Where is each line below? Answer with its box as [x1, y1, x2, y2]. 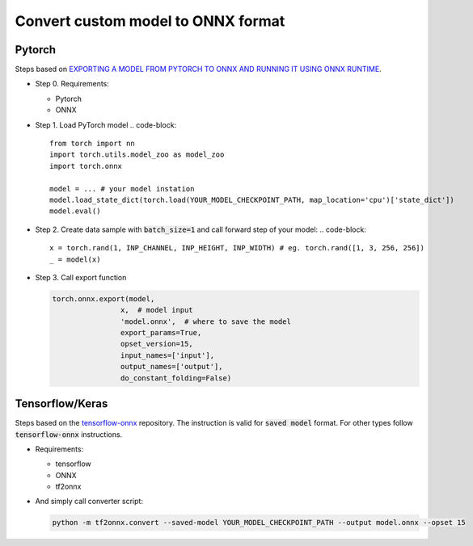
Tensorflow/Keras [15, 397, 108, 411]
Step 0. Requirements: [35, 79, 109, 89]
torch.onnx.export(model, [52, 294, 155, 303]
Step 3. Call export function [35, 272, 127, 282]
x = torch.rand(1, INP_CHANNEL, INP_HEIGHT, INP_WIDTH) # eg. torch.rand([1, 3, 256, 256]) [49, 243, 424, 253]
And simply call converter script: [35, 497, 143, 506]
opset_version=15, [120, 339, 193, 349]
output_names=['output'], [120, 362, 223, 372]
